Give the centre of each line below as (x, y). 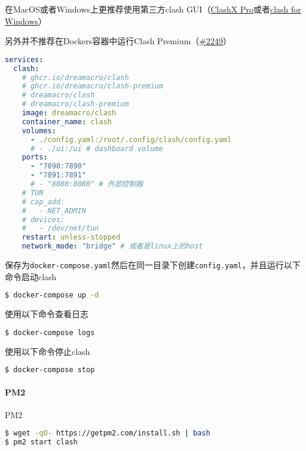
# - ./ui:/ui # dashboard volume (97, 148)
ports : (35, 157)
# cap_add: (43, 202)
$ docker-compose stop (50, 370)
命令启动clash (31, 276)
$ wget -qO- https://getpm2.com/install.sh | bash (108, 433)
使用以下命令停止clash (48, 351)
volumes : (39, 131)
